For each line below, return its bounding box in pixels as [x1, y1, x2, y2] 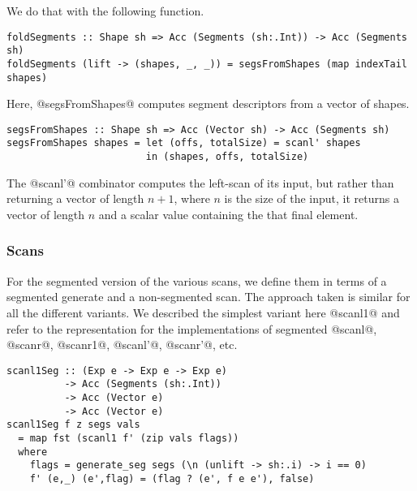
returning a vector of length [6, 190, 144, 207]
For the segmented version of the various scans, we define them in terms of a [6, 272, 387, 289]
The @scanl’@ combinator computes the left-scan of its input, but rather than [6, 174, 394, 191]
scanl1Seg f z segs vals [6, 419, 140, 431]
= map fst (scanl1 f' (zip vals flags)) [18, 433, 239, 445]
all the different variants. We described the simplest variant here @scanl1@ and [6, 304, 400, 321]
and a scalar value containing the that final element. [98, 205, 359, 222]
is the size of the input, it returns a [224, 190, 399, 207]
